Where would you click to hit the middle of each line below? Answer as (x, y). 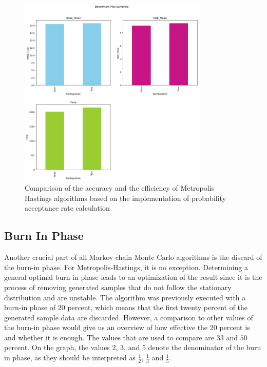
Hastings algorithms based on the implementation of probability (126, 198)
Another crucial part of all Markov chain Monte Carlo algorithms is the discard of (133, 257)
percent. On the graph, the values (57, 347)
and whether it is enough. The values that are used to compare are (109, 337)
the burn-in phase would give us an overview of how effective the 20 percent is (127, 327)
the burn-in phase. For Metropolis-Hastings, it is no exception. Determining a (126, 267)
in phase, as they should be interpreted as (70, 358)
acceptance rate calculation (67, 208)
